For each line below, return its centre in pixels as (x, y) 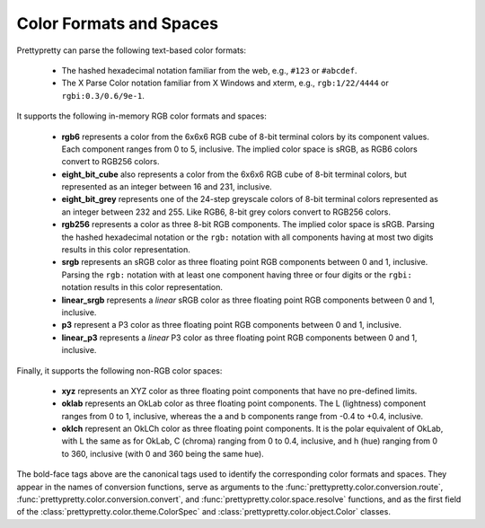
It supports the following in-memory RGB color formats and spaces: (141, 116)
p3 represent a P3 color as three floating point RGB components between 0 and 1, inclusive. (231, 325)
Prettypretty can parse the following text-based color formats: (132, 50)
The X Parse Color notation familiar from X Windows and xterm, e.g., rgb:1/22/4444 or (225, 83)
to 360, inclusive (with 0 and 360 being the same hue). (163, 453)
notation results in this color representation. (142, 287)
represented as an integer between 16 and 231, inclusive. (167, 187)
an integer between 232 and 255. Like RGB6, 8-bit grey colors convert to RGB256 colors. (226, 212)
